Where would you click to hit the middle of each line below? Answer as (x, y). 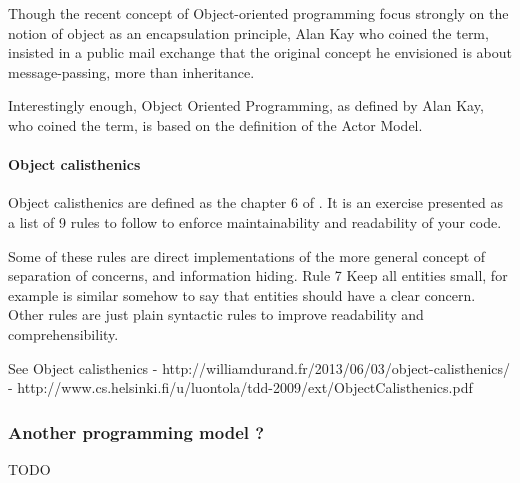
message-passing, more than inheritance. (131, 71)
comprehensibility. (63, 333)
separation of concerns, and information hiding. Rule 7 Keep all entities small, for (258, 275)
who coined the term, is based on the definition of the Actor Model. (215, 124)
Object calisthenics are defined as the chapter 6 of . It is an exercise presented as (255, 202)
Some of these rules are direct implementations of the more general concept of (247, 255)
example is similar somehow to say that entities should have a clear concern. (242, 294)
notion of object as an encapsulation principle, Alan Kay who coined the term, (248, 32)
